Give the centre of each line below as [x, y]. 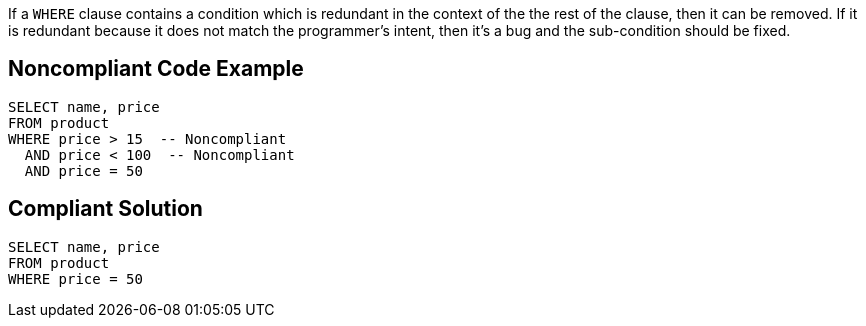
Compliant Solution [105, 209]
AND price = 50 [83, 170]
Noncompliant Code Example [156, 69]
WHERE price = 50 [75, 278]
